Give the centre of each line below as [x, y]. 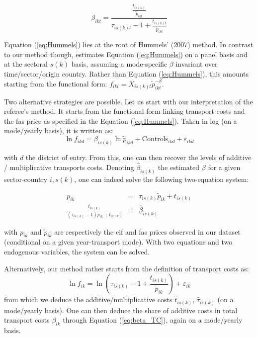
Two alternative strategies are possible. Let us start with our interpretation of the [128, 101]
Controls [155, 139]
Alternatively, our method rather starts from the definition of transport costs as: [127, 268]
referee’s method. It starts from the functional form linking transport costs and [125, 111]
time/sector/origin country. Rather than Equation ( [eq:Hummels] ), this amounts [127, 73]
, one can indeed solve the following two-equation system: [162, 179]
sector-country [26, 179]
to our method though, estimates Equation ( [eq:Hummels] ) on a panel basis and [126, 54]
